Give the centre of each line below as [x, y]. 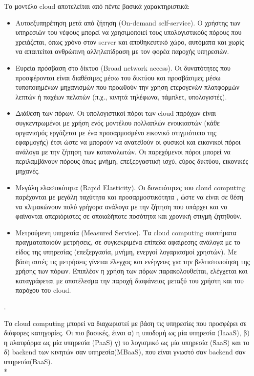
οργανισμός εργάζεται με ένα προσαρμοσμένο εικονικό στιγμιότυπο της [116, 132]
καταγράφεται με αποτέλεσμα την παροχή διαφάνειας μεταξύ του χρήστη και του [130, 280]
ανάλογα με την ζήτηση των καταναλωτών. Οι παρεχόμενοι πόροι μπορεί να [123, 151]
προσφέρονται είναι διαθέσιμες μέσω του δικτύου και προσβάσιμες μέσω [118, 77]
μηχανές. [28, 170]
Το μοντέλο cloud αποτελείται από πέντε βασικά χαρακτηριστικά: [97, 6]
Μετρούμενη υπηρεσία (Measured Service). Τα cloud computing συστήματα [126, 232]
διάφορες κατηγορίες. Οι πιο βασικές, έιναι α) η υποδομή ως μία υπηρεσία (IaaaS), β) [127, 333]
